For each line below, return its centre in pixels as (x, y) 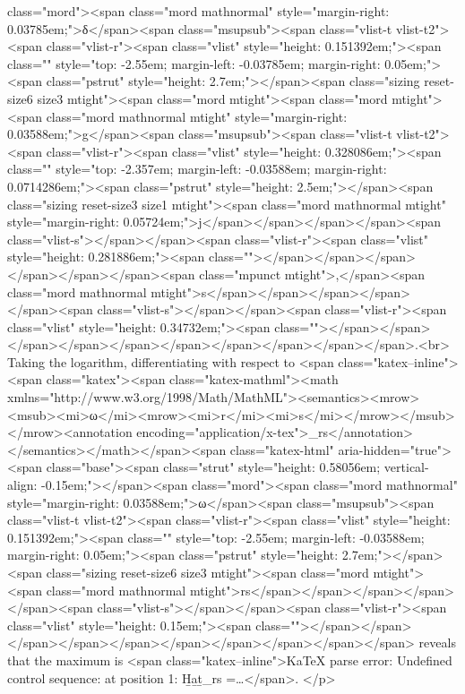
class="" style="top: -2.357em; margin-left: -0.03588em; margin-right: (197, 169)
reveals (437, 643)
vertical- (406, 467)
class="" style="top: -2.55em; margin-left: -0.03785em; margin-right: (194, 63)
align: (22, 485)
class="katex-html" (282, 449)
